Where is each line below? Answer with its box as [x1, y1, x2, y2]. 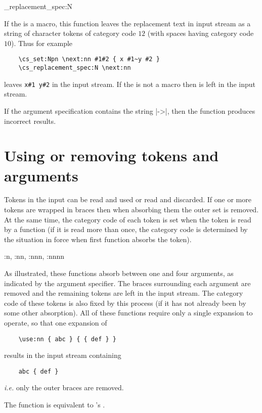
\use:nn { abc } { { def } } [18, 335, 116, 343]
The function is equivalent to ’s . [4, 399, 105, 410]
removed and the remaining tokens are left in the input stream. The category [4, 288, 243, 298]
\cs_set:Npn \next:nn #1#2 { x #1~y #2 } [18, 56, 160, 63]
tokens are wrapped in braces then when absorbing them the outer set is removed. [4, 204, 259, 215]
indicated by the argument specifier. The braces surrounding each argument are [4, 278, 251, 288]
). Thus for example [11, 37, 73, 48]
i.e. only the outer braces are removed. [4, 382, 124, 393]
